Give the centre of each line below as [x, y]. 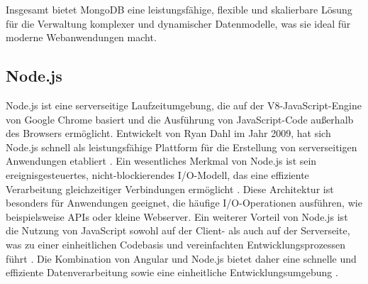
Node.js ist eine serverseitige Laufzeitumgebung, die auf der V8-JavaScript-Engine [184, 105]
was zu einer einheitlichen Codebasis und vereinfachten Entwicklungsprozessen [176, 244]
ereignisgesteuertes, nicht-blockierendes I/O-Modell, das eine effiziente [157, 174]
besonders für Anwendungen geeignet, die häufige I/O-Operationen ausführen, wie [184, 203]
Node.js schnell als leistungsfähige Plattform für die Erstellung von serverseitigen [182, 147]
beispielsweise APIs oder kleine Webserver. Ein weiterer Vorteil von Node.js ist [177, 216]
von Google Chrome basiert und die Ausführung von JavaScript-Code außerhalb [180, 119]
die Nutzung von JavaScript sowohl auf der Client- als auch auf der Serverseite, [178, 230]
